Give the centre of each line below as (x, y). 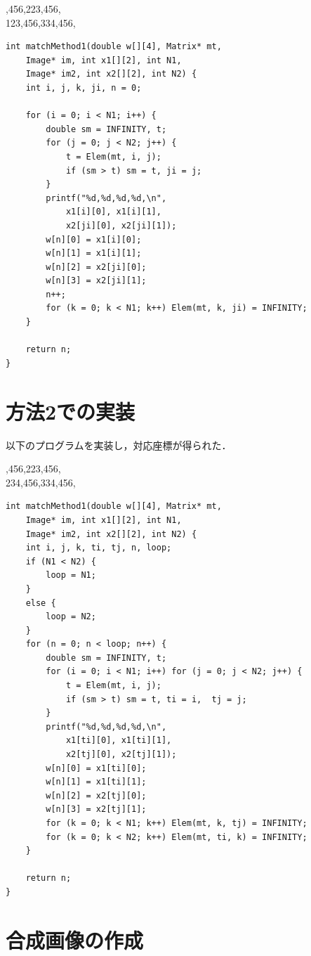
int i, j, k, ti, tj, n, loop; (99, 548)
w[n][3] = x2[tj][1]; (96, 809)
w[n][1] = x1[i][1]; (94, 253)
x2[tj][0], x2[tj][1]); (121, 755)
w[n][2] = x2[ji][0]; (96, 267)
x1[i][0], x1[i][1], (113, 212)
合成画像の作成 (75, 939)
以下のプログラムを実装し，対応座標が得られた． (119, 445)
